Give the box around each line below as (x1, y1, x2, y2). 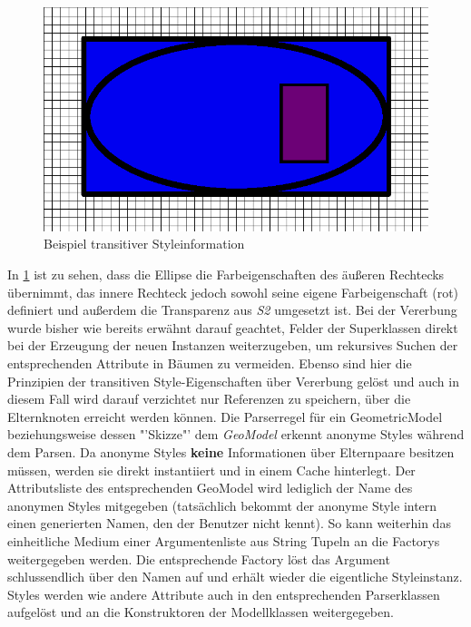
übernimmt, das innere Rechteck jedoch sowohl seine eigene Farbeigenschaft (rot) (7, 282, 459, 301)
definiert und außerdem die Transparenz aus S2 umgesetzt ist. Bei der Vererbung (7, 300, 457, 319)
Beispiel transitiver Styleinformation (44, 234, 245, 253)
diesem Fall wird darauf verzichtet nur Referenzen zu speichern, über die (7, 389, 411, 408)
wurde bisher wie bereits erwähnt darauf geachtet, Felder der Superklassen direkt (7, 318, 458, 337)
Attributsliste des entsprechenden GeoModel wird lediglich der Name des (7, 478, 413, 497)
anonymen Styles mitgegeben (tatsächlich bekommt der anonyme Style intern (7, 495, 437, 514)
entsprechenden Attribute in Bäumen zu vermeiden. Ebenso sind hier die (7, 354, 412, 373)
